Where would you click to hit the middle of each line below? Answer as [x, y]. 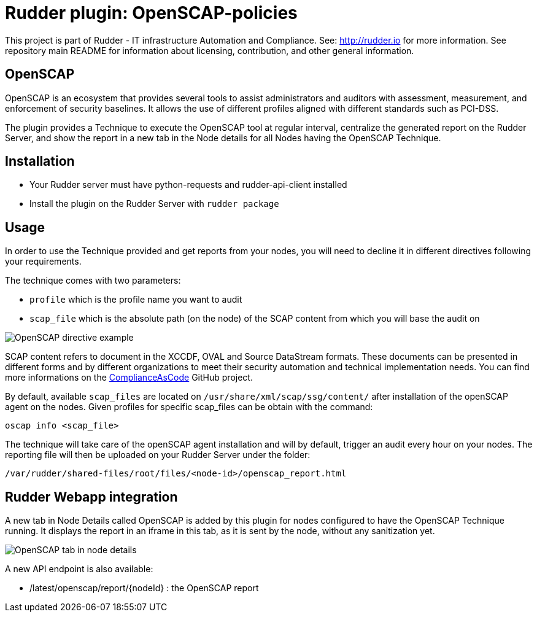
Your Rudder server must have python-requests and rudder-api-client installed [188, 185]
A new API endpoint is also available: [79, 569]
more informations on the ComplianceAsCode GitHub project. [129, 378]
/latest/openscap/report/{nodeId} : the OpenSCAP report [144, 588]
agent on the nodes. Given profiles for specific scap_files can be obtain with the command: [189, 407]
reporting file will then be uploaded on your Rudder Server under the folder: [158, 455]
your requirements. [43, 262]
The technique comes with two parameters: [93, 281]
